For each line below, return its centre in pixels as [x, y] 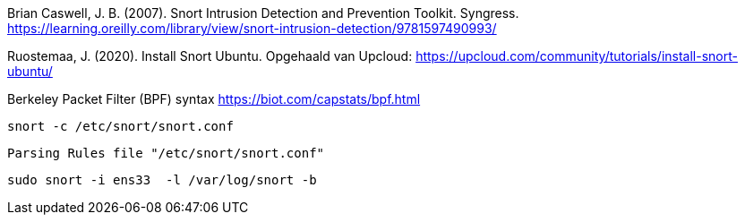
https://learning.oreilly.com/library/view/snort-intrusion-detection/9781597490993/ [252, 28]
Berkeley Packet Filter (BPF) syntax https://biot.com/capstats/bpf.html [214, 99]
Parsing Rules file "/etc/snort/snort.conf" [166, 153]
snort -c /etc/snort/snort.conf [120, 126]
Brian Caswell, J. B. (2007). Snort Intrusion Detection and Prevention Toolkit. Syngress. [263, 13]
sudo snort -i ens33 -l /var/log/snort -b [162, 180]
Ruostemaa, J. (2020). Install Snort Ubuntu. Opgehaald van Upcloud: [210, 56]
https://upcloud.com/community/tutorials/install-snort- [577, 56]
